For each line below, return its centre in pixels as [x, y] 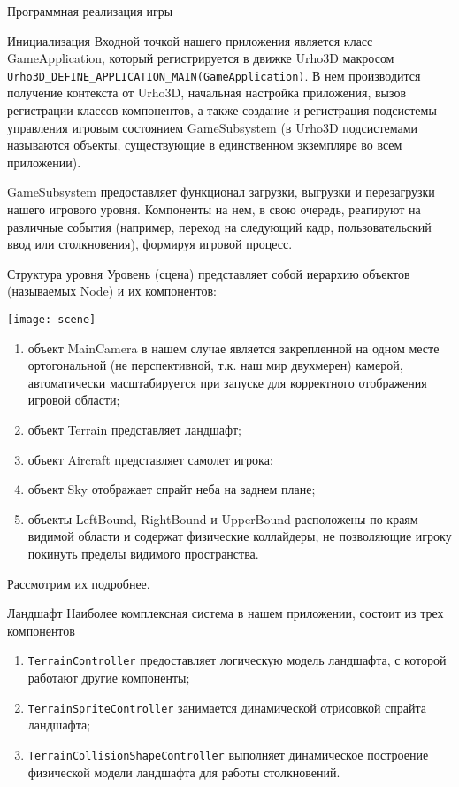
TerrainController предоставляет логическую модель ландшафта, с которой [237, 660]
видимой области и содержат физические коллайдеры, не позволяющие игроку [240, 536]
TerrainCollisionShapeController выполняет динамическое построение [228, 754]
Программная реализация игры [90, 11]
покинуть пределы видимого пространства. [143, 553]
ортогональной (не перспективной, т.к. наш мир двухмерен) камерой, [215, 365]
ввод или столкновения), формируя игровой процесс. [150, 244]
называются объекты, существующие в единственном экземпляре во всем [205, 145]
